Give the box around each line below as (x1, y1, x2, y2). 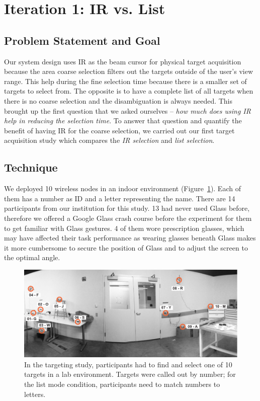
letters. (24, 388, 46, 399)
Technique (4, 159, 58, 175)
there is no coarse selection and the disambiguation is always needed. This (4, 95, 233, 106)
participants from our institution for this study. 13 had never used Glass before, (4, 203, 250, 213)
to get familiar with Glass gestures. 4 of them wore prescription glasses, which (4, 222, 244, 233)
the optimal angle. (4, 252, 60, 263)
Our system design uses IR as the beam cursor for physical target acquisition (4, 56, 241, 66)
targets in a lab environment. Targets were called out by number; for (24, 369, 236, 379)
